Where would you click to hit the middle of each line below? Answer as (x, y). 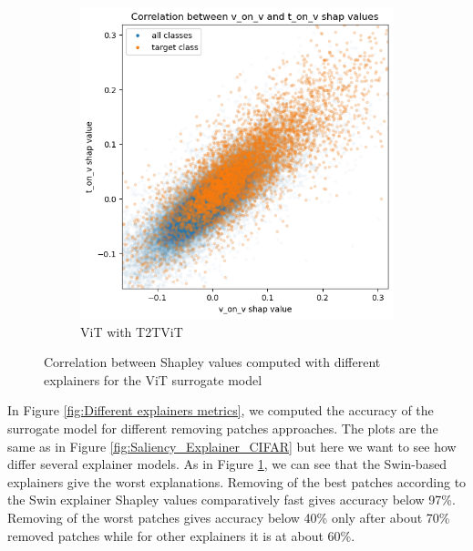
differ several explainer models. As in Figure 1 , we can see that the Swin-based (227, 464)
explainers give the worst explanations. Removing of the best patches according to (237, 481)
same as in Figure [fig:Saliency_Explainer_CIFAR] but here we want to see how (232, 446)
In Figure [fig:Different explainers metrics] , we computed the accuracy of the (221, 410)
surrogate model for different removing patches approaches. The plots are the (223, 429)
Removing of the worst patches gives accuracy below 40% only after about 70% (229, 518)
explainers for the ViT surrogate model (153, 379)
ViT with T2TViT (132, 331)
